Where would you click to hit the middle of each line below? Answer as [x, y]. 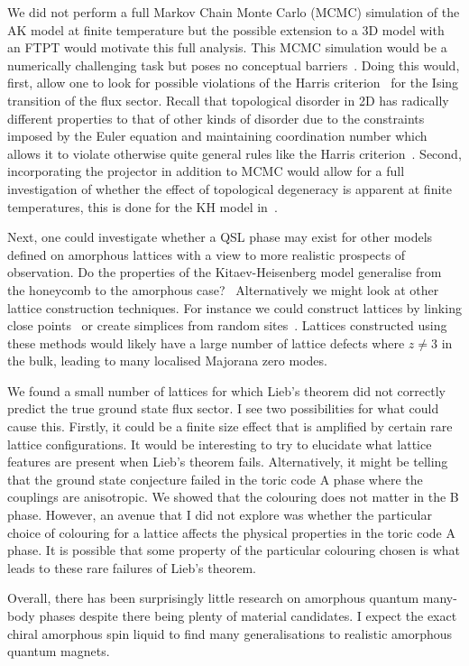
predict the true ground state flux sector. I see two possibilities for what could [223, 408]
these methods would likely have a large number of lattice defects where [206, 342]
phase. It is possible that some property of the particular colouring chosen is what [234, 550]
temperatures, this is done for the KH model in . [143, 206]
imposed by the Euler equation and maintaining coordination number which [217, 136]
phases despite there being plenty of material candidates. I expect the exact [248, 615]
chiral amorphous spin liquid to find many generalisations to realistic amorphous [230, 633]
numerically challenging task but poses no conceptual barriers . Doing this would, [234, 65]
